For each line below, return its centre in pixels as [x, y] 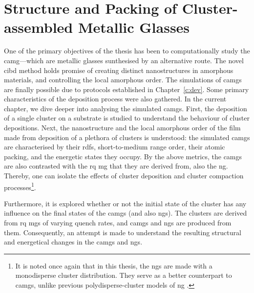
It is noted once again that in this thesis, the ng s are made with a [114, 265]
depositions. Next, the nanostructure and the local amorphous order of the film [122, 128]
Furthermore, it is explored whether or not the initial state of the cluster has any [125, 203]
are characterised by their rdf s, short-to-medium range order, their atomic [115, 147]
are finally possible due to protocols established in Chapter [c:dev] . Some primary [127, 89]
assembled [39, 27]
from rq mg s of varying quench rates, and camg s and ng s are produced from [118, 223]
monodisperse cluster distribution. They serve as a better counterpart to [124, 275]
